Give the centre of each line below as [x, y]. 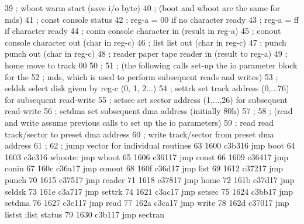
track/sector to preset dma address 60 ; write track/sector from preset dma [139, 134]
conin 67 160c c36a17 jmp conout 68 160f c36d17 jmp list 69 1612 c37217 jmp [144, 168]
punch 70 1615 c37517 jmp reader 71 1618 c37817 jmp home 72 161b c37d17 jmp [150, 179]
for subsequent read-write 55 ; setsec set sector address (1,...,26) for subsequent [146, 99]
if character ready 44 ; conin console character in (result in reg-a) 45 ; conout [143, 31]
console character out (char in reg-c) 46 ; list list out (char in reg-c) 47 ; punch [146, 42]
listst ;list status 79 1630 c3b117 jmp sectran [85, 214]
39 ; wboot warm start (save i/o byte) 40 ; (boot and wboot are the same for [143, 8]
